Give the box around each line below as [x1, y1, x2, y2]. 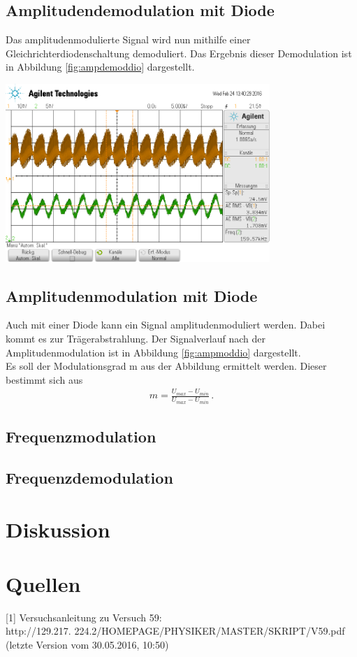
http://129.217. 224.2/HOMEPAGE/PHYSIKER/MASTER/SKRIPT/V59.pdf [6, 623, 345, 638]
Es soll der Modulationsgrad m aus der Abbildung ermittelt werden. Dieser [6, 359, 327, 373]
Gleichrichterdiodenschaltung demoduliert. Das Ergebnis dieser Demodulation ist [6, 45, 352, 60]
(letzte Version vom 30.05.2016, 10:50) [6, 637, 169, 652]
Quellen [6, 569, 81, 598]
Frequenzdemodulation [6, 467, 173, 488]
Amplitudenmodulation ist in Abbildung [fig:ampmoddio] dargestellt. [6, 345, 301, 359]
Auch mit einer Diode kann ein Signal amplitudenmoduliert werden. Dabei [6, 317, 326, 332]
